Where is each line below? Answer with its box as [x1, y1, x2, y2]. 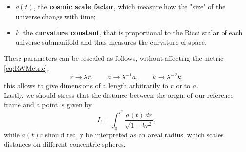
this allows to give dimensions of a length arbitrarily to [4, 80, 168, 91]
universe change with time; [15, 11, 96, 21]
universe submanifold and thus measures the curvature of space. [15, 37, 206, 47]
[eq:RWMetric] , [4, 62, 49, 73]
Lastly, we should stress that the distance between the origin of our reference [4, 90, 234, 100]
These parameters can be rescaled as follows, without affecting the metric [4, 53, 224, 63]
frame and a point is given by [4, 99, 92, 110]
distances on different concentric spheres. [4, 139, 126, 149]
